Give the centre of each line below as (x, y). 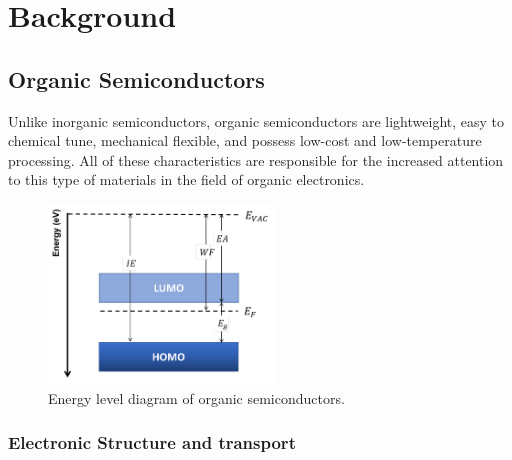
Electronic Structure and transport (152, 442)
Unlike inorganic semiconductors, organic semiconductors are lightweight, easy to (256, 120)
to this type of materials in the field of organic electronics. (186, 179)
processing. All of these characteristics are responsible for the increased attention (256, 159)
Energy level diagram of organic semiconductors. (196, 397)
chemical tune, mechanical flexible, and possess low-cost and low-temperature (245, 140)
